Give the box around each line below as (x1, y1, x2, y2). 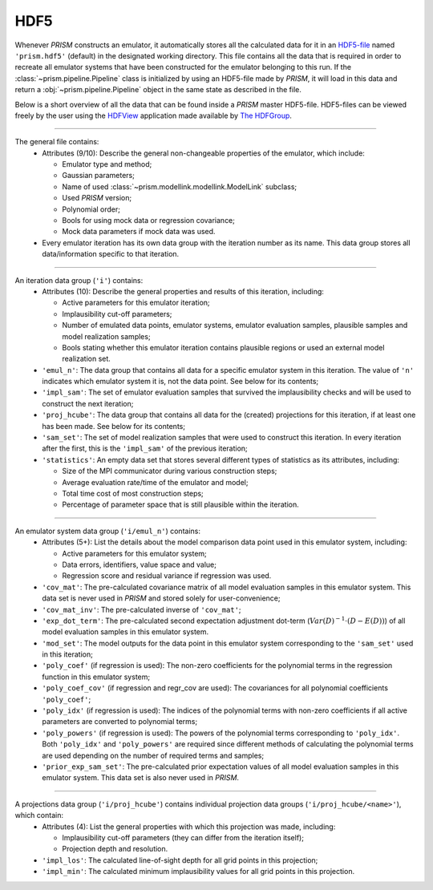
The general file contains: (14, 137, 99, 147)
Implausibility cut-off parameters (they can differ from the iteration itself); (62, 832, 305, 842)
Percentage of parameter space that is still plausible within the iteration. (62, 500, 300, 509)
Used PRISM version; (62, 193, 132, 203)
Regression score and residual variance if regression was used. (62, 571, 272, 581)
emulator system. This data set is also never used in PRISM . (42, 773, 240, 783)
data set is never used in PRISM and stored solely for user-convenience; (42, 593, 281, 603)
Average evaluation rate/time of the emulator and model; (62, 477, 249, 487)
